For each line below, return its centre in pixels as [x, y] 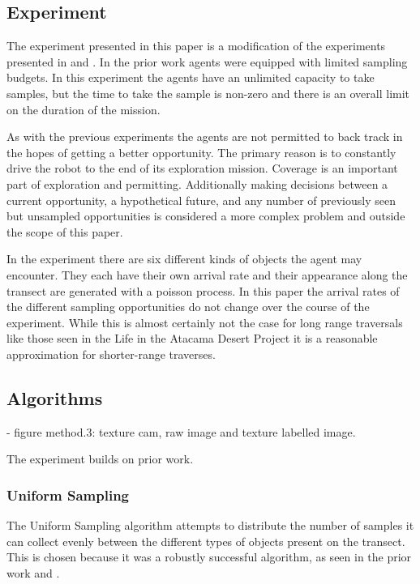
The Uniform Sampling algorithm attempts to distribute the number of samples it [210, 525]
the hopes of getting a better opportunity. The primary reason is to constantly [201, 152]
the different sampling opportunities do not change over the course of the [188, 307]
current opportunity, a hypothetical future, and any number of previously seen [201, 200]
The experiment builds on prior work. [100, 459]
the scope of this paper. [65, 231]
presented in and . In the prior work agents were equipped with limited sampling [207, 61]
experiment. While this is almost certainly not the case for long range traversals [205, 322]
